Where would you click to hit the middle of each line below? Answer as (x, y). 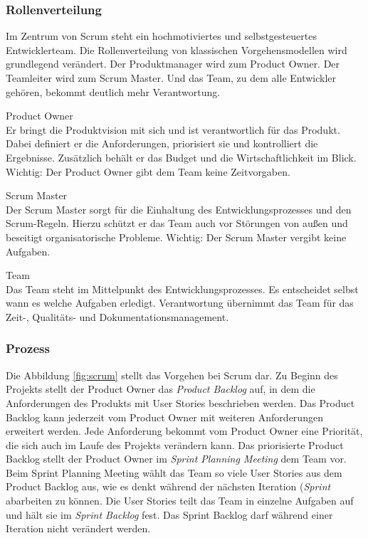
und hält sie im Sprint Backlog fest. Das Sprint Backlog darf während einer (169, 514)
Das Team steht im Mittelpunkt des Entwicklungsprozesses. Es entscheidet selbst (182, 289)
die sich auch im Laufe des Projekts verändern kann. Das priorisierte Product (175, 444)
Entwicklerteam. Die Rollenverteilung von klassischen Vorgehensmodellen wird (177, 49)
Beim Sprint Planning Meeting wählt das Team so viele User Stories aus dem (174, 472)
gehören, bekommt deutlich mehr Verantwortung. (113, 91)
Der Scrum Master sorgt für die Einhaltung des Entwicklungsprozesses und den (179, 209)
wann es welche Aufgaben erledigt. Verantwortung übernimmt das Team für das (180, 303)
